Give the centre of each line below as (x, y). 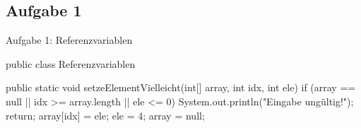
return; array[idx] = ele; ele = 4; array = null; (105, 115)
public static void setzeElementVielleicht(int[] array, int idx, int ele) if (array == (181, 87)
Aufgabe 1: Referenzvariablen (69, 40)
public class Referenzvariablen (71, 63)
